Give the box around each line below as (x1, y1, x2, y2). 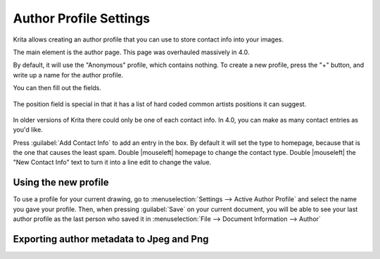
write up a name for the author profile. (13, 70, 123, 79)
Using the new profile (13, 177, 109, 189)
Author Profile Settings (13, 11, 151, 26)
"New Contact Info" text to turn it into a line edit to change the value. (13, 158, 212, 167)
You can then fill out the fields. (13, 84, 102, 92)
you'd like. (13, 125, 44, 134)
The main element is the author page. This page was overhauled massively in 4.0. (13, 48, 250, 56)
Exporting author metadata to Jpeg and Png (13, 233, 209, 245)
